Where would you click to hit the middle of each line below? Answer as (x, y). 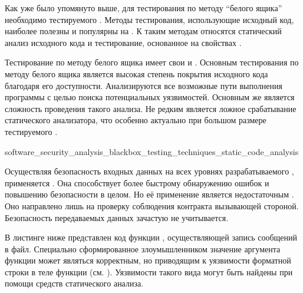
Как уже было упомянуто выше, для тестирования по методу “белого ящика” (144, 8)
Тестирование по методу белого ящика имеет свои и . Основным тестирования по (152, 62)
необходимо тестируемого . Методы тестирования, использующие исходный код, (149, 19)
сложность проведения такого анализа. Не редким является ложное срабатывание (151, 108)
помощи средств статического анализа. (74, 283)
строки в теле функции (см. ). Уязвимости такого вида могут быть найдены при (149, 271)
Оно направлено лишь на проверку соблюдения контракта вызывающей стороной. (152, 205)
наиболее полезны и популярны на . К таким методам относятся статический (143, 31)
